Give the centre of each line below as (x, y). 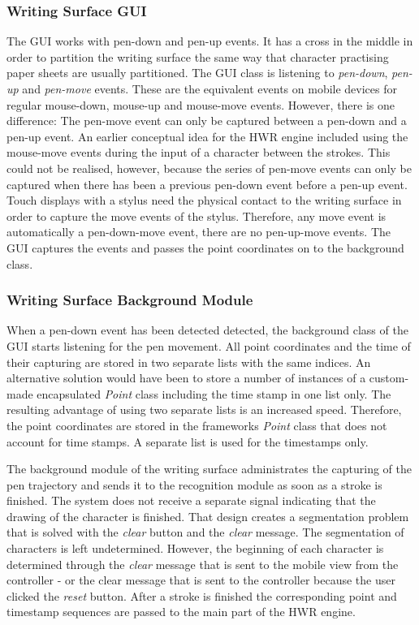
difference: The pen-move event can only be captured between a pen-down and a (207, 121)
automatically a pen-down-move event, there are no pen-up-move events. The (199, 232)
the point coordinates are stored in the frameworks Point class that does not (197, 425)
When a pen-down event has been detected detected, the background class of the (207, 330)
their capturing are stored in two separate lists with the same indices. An (189, 362)
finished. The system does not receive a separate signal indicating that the (191, 500)
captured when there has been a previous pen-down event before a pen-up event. (207, 184)
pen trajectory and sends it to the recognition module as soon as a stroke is (194, 484)
